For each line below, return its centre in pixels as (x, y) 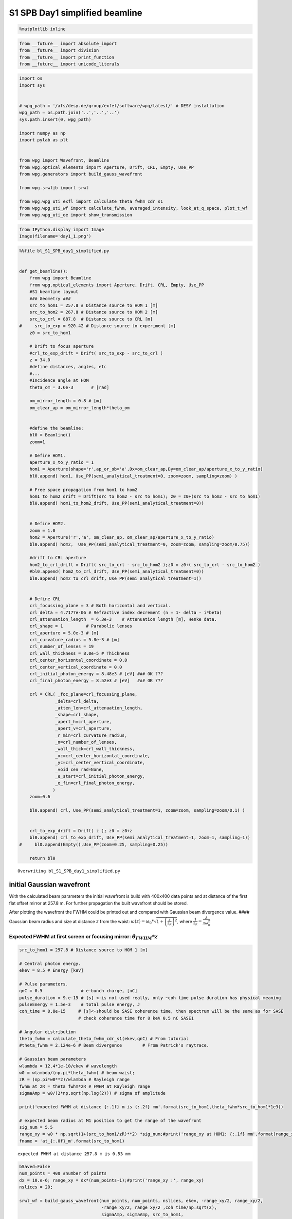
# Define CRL (45, 599)
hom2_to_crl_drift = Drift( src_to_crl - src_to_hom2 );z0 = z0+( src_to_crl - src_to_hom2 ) (145, 565)
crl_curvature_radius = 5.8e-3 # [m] (74, 640)
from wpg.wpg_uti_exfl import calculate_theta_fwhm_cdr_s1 (91, 201)
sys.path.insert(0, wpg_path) (55, 119)
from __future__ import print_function (67, 57)
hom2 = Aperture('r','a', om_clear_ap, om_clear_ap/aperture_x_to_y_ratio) (122, 537)
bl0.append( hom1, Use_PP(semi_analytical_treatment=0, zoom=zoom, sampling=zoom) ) (134, 476)
